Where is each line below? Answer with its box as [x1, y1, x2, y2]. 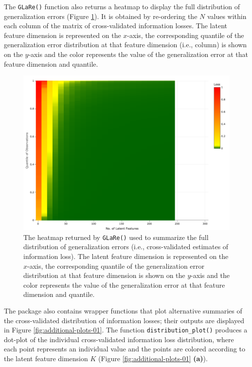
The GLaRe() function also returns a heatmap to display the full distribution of [4, 1, 240, 11]
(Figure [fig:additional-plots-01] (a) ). [98, 353, 208, 364]
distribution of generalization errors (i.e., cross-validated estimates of [23, 241, 229, 252]
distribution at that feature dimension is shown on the [23, 270, 185, 280]
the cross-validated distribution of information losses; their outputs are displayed [4, 315, 244, 325]
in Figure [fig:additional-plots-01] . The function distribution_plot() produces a [4, 325, 248, 335]
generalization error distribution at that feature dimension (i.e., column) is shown [4, 39, 247, 50]
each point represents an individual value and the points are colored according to [4, 344, 245, 354]
